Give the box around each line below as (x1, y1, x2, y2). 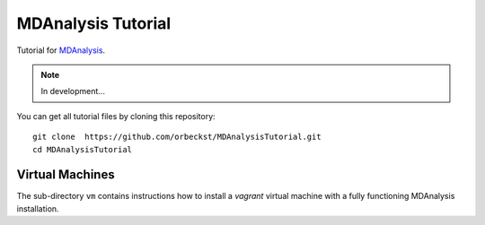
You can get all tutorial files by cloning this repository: (16, 110, 216, 121)
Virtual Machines (16, 167, 116, 183)
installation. (16, 203, 59, 214)
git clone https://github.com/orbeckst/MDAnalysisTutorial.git (32, 132, 322, 143)
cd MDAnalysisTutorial (32, 144, 133, 154)
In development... (40, 86, 105, 97)
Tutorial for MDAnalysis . (16, 45, 106, 56)
